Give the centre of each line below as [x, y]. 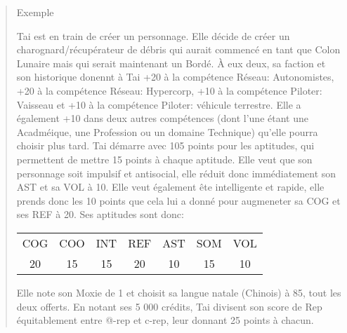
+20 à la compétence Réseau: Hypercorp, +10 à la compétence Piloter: [169, 90]
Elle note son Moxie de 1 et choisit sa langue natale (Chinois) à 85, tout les [179, 292]
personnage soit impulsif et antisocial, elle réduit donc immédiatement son [176, 173]
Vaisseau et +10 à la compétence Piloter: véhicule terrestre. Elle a [159, 104]
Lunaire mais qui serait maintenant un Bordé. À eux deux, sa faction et [171, 63]
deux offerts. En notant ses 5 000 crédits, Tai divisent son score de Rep [169, 306]
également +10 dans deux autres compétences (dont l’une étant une [162, 118]
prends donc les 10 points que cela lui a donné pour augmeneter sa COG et [178, 200]
